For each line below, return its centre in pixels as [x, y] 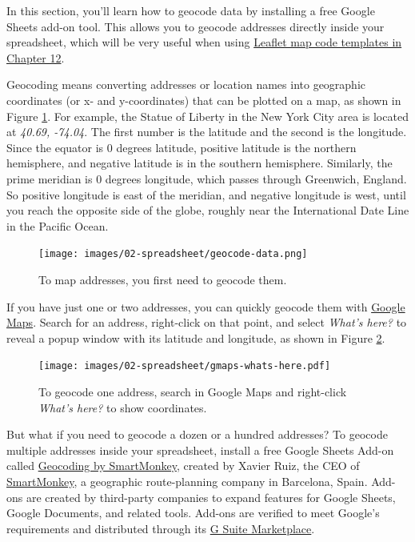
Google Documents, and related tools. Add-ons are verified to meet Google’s [193, 513]
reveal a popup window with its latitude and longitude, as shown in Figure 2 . [196, 337]
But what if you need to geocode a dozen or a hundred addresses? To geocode [197, 434]
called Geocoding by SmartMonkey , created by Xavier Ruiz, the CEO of [183, 466]
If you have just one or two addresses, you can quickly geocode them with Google [206, 306]
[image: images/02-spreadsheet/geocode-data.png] [173, 254]
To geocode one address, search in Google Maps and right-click [193, 391]
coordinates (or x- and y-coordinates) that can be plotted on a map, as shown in [204, 100]
